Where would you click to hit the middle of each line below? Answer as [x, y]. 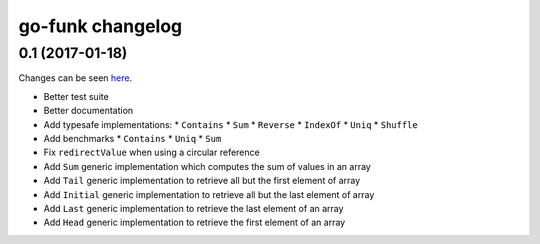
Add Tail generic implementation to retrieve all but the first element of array [202, 181]
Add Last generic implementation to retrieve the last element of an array [193, 208]
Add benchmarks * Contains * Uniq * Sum [132, 138]
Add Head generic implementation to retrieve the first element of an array [194, 222]
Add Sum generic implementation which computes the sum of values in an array [207, 166]
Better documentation [88, 111]
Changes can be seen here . [75, 78]
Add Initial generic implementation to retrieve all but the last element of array [209, 194]
